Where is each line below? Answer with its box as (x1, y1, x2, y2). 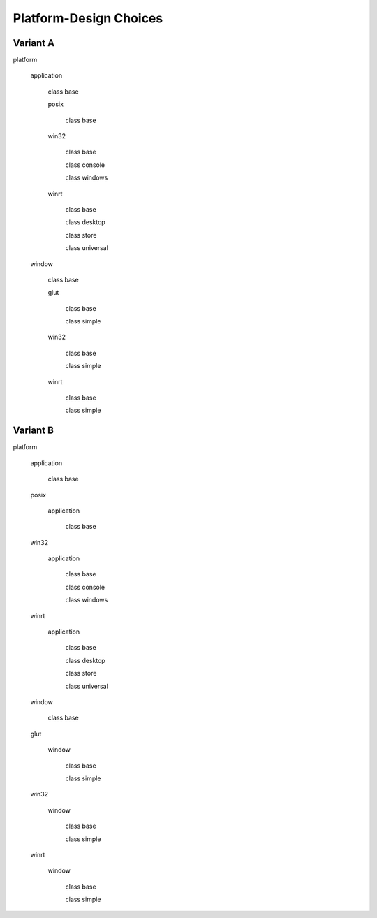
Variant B (13, 425, 54, 437)
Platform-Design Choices (13, 10, 163, 26)
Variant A (13, 37, 55, 49)
